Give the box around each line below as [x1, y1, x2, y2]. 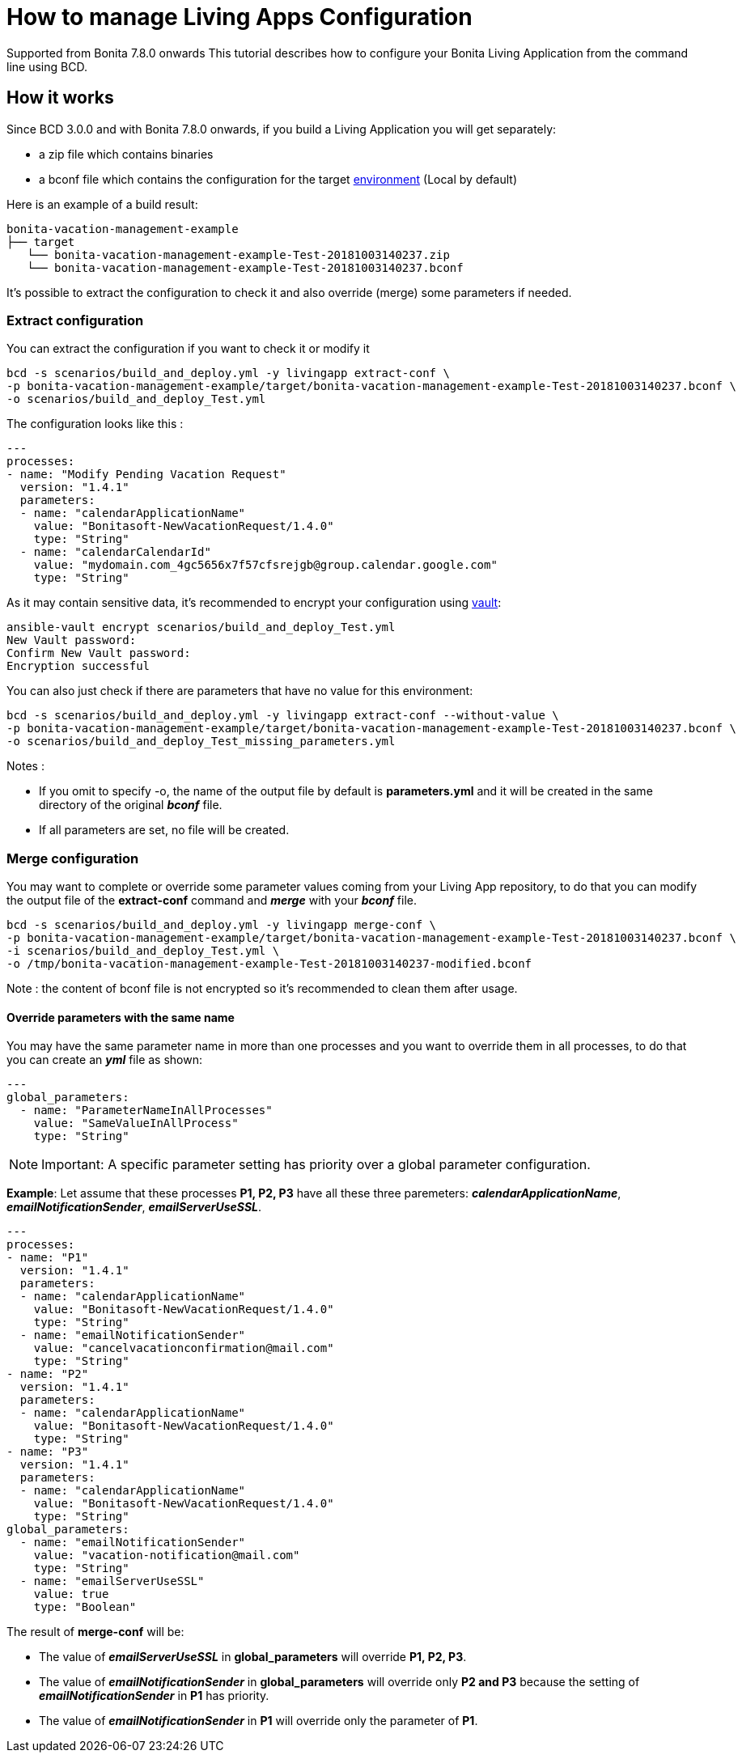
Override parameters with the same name [6, 1010, 235, 1024]
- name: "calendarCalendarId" [19, 545, 211, 559]
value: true [33, 1587, 109, 1601]
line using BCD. [6, 59, 87, 74]
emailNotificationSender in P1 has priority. [39, 1689, 269, 1703]
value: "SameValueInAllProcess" [33, 1117, 239, 1130]
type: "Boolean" [33, 1600, 137, 1614]
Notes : [6, 759, 45, 774]
